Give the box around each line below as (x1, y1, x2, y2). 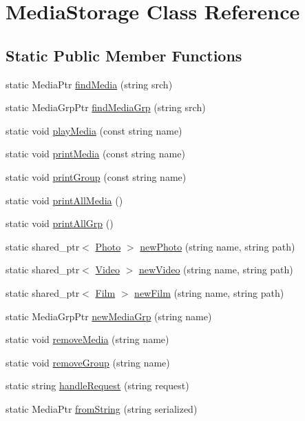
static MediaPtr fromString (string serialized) (6, 401, 198, 415)
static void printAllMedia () (6, 193, 123, 207)
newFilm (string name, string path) (134, 285, 284, 300)
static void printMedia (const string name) (6, 146, 185, 161)
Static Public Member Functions (6, 44, 242, 66)
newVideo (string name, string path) (138, 262, 293, 277)
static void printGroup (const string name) (6, 169, 187, 184)
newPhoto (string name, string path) (140, 239, 295, 253)
